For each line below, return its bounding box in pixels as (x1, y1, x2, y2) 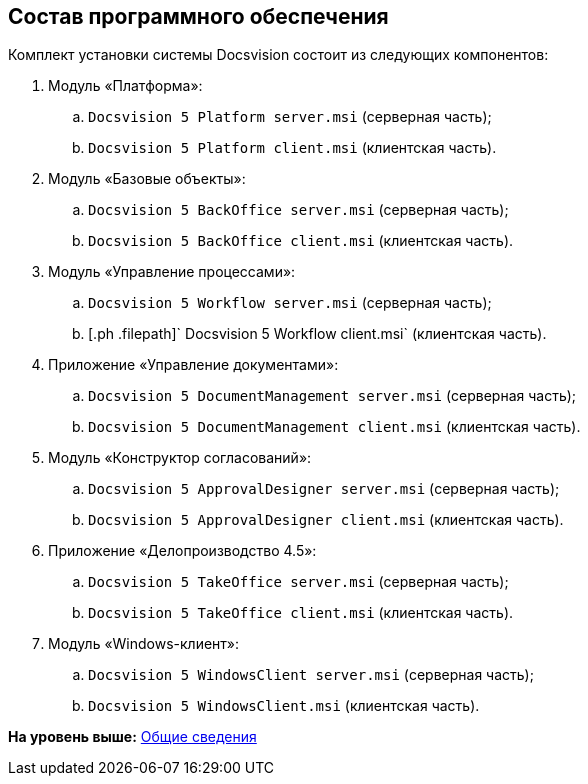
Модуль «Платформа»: (48, 77, 203, 95)
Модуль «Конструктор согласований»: (48, 449, 312, 467)
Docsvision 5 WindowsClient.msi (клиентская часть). (88, 697, 480, 715)
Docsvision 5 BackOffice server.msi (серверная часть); (88, 201, 509, 219)
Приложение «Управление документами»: (48, 356, 339, 374)
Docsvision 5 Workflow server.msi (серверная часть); (88, 294, 492, 312)
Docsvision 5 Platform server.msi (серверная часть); (88, 108, 492, 126)
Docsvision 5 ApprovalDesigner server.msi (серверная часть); (88, 480, 560, 498)
